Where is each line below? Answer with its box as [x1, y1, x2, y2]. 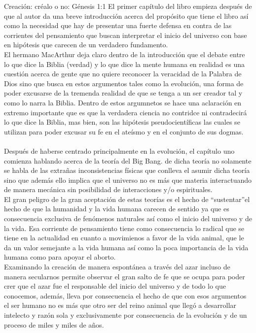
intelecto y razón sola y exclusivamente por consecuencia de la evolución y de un [4, 310, 247, 320]
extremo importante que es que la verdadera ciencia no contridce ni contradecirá [4, 107, 247, 117]
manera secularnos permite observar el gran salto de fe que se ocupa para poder [4, 271, 245, 281]
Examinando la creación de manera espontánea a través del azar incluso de [4, 262, 230, 272]
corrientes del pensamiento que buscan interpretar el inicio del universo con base [4, 30, 247, 40]
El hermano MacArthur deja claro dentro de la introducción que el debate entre [4, 49, 245, 59]
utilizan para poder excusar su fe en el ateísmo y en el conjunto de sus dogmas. [4, 126, 244, 136]
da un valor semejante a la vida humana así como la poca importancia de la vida [4, 242, 249, 252]
